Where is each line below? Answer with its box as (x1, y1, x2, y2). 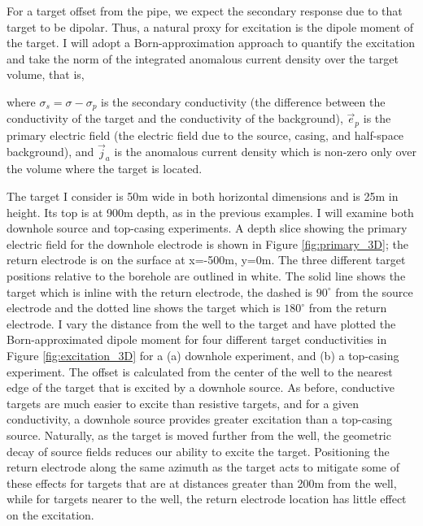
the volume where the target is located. (7, 160, 203, 177)
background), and (7, 143, 94, 160)
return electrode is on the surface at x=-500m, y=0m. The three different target (7, 251, 406, 268)
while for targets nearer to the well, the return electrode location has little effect (7, 490, 407, 507)
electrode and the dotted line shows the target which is (7, 299, 281, 316)
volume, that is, (7, 66, 85, 83)
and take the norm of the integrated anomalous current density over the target (7, 50, 399, 67)
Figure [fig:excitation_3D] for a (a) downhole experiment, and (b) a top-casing (7, 347, 399, 364)
